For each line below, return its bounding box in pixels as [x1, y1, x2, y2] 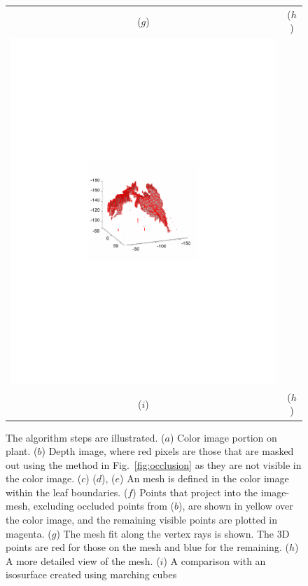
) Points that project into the [132, 484, 258, 499]
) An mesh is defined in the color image [120, 471, 289, 486]
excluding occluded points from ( [33, 498, 174, 513]
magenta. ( [6, 526, 52, 540]
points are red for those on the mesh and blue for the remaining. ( [6, 540, 289, 554]
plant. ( [6, 444, 38, 458]
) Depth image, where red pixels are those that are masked [41, 444, 294, 458]
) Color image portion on [169, 430, 277, 444]
